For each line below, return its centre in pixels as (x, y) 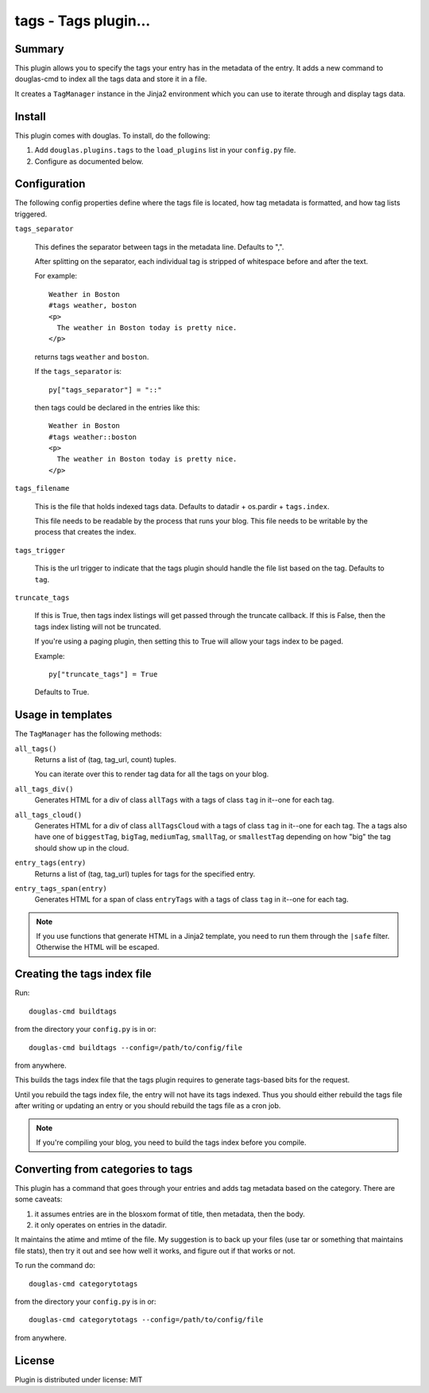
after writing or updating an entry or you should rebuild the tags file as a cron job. (148, 1106)
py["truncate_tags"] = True (103, 674)
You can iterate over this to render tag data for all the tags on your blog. (152, 774)
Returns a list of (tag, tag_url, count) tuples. (105, 760)
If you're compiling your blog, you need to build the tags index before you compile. (171, 1142)
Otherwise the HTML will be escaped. (98, 947)
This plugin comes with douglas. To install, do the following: (112, 135)
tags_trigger (40, 550)
